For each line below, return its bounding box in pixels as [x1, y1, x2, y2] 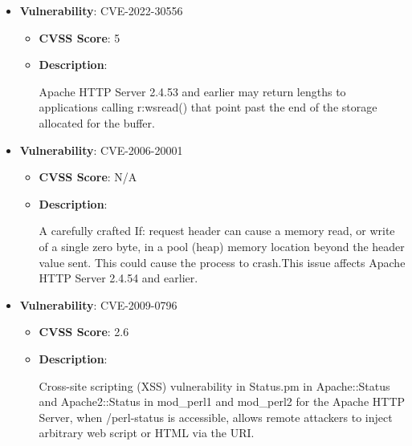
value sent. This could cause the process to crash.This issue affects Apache [39, 253, 406, 270]
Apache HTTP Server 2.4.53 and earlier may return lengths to [39, 83, 346, 99]
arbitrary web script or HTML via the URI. [39, 424, 255, 441]
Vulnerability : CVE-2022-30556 [19, 2, 183, 18]
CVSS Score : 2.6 [39, 323, 129, 340]
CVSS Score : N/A [39, 168, 137, 185]
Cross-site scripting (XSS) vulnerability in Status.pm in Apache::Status [39, 377, 390, 394]
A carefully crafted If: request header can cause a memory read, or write [39, 222, 395, 239]
